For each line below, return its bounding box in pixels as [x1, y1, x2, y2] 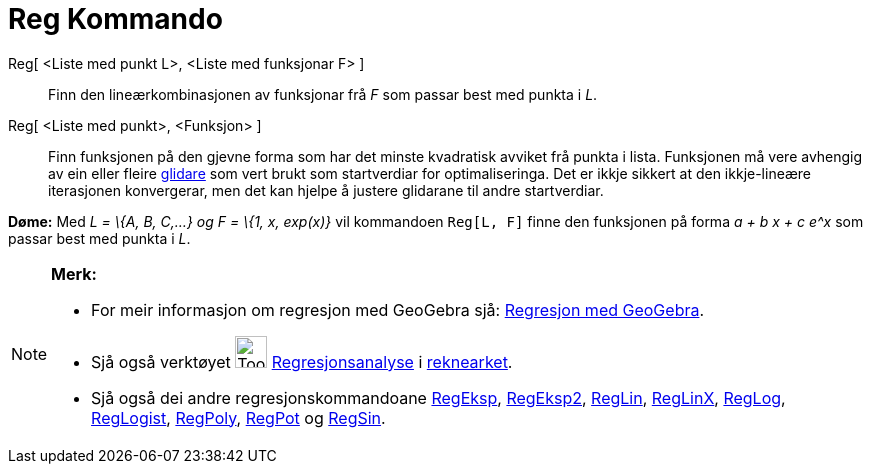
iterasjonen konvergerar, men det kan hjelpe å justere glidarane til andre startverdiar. [48, 181, 604, 199]
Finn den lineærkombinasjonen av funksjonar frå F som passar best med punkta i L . [48, 85, 598, 103]
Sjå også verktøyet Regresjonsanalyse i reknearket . [91, 351, 513, 372]
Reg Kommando [8, 2, 223, 36]
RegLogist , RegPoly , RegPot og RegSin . [91, 407, 386, 428]
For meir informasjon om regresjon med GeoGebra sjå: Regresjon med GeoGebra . [91, 299, 705, 320]
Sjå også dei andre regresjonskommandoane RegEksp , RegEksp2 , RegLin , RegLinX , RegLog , [91, 387, 786, 408]
